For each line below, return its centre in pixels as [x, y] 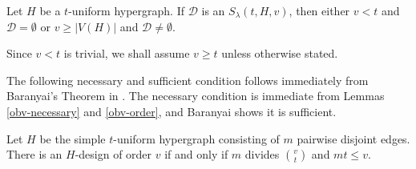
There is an [34, 154]
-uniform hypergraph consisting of [196, 138]
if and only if [196, 154]
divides [262, 154]
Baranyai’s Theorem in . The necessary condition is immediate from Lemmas [196, 96]
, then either [319, 10]
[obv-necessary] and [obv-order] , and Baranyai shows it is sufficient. [172, 111]
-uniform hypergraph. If [127, 10]
